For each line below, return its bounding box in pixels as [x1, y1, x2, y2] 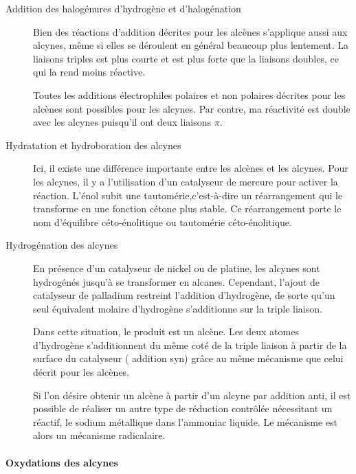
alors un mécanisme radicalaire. [33, 428, 166, 442]
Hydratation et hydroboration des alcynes [5, 137, 181, 152]
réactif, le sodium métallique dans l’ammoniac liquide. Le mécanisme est [33, 414, 338, 429]
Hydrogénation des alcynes [5, 238, 118, 252]
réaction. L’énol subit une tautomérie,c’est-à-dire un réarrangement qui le [33, 188, 343, 202]
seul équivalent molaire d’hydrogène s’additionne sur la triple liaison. [33, 301, 322, 315]
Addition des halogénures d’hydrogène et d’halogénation [5, 1, 241, 15]
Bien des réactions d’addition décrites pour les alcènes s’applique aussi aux [33, 24, 348, 38]
